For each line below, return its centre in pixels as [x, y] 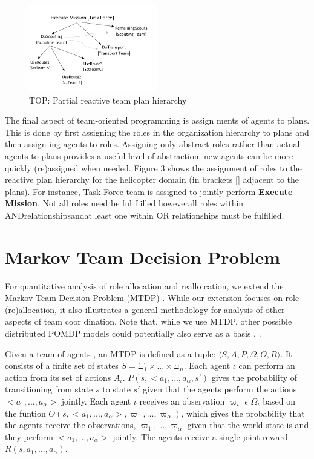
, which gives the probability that [243, 413]
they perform [29, 436]
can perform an [267, 365]
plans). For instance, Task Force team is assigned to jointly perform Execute [149, 191]
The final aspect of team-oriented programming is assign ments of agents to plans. [157, 120]
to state [116, 389]
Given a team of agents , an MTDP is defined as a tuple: [110, 353]
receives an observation [182, 401]
